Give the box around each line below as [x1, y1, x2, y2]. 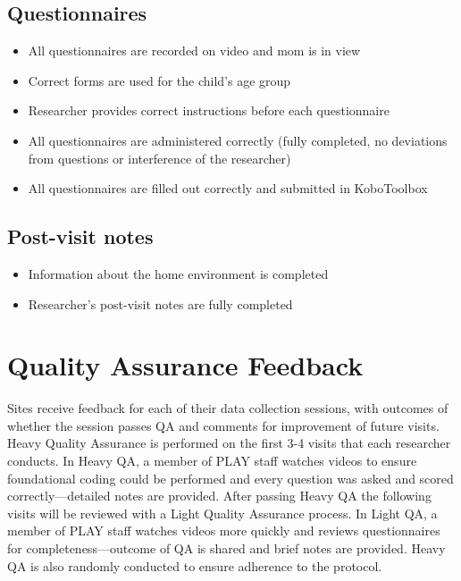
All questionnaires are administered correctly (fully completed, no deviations [28, 131, 448, 149]
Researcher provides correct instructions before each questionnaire [28, 101, 390, 120]
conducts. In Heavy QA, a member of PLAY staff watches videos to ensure [7, 451, 417, 470]
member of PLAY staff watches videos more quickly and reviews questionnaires [7, 521, 440, 540]
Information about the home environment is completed [28, 264, 329, 282]
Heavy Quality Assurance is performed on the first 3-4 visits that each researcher [7, 434, 451, 452]
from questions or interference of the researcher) [28, 148, 291, 167]
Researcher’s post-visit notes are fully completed [28, 294, 293, 313]
